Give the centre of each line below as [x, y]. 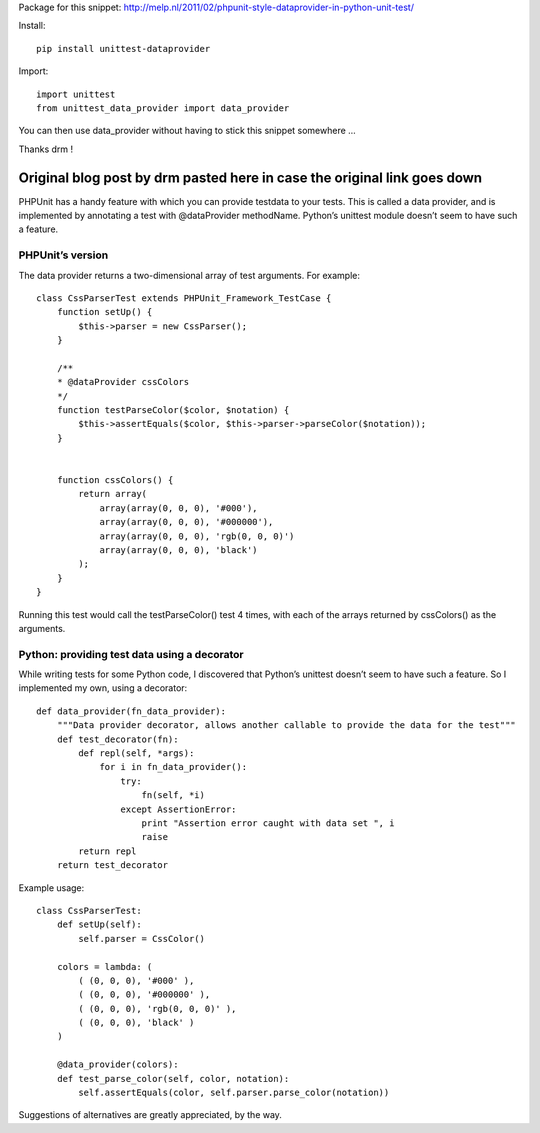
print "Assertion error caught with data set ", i [268, 823]
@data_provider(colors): [117, 1064]
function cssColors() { [115, 480]
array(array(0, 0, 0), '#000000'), [186, 522]
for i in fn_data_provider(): [173, 767]
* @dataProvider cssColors [123, 382]
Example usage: [51, 887]
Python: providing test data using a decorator [131, 654]
